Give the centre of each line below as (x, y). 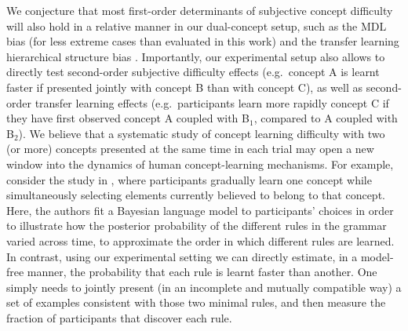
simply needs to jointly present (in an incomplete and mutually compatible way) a (204, 287)
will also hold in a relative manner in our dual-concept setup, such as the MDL (197, 25)
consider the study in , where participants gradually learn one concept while (189, 179)
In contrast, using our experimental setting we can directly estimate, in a (182, 256)
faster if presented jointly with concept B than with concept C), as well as (184, 87)
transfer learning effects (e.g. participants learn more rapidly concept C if (212, 102)
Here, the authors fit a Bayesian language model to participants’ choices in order (200, 210)
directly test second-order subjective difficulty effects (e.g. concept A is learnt (193, 72)
